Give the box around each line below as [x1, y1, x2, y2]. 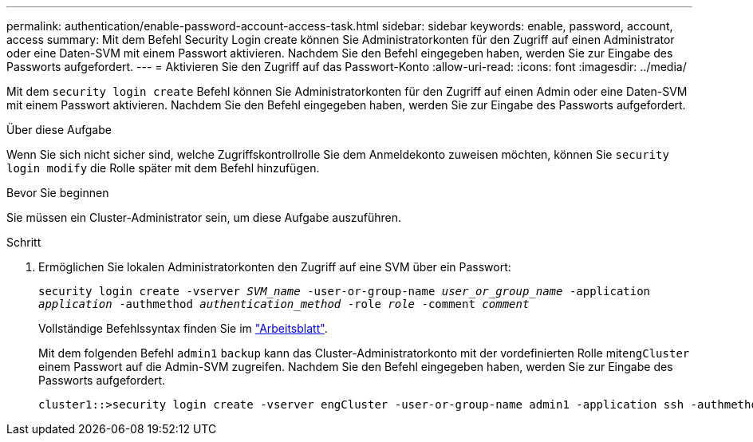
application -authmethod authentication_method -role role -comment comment [38, 298, 530, 310]
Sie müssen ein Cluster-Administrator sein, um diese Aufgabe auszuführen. [6, 211, 402, 224]
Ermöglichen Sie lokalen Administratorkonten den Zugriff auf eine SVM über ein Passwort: [38, 260, 511, 274]
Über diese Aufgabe [6, 123, 112, 136]
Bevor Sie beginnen [6, 186, 109, 199]
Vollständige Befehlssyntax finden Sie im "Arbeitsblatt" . [38, 322, 328, 335]
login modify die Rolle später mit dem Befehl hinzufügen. [6, 161, 320, 175]
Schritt [6, 235, 41, 249]
